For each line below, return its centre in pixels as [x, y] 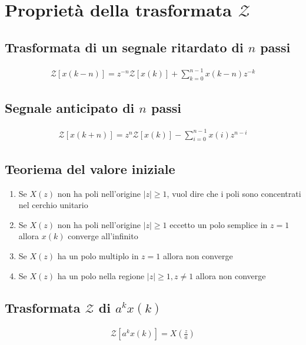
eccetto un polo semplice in [219, 224]
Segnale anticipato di [70, 108]
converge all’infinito [103, 236]
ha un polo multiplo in [98, 256]
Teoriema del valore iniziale [90, 168]
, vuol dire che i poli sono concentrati [234, 193]
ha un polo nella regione [101, 275]
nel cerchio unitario [53, 205]
